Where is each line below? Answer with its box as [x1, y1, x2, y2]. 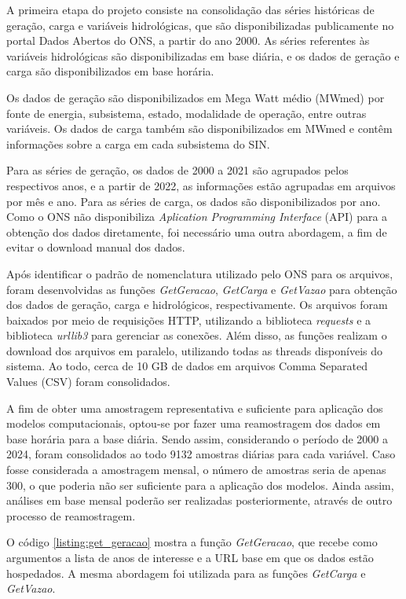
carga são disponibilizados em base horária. [6, 63, 214, 79]
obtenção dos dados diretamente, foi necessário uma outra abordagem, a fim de [6, 223, 387, 240]
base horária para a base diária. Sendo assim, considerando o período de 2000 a [6, 430, 388, 446]
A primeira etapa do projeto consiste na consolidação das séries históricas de [6, 2, 375, 17]
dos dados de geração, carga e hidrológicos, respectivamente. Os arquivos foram [6, 296, 388, 313]
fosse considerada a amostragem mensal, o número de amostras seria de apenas [6, 461, 386, 478]
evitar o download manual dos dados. [6, 239, 185, 255]
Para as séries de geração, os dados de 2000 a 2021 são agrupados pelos [6, 162, 349, 178]
